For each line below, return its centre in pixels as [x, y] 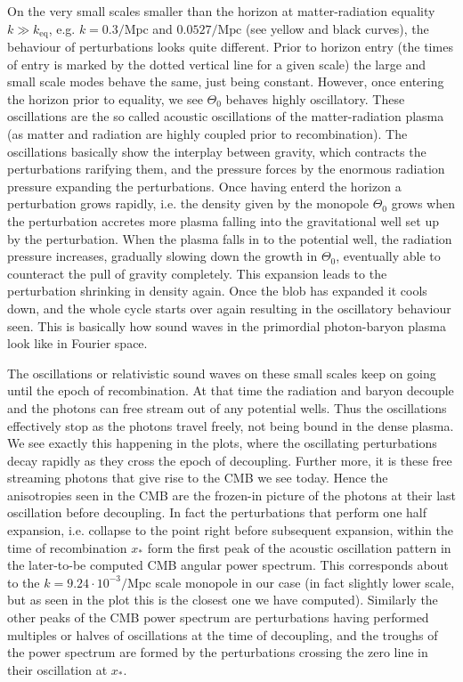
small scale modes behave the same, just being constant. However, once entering [226, 81]
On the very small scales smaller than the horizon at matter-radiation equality [221, 11]
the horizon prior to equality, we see [105, 98]
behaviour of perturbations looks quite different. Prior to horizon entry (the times [230, 47]
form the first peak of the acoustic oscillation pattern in [299, 547]
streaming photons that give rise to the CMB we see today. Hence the [198, 478]
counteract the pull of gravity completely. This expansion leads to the [197, 273]
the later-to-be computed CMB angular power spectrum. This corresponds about [228, 565]
